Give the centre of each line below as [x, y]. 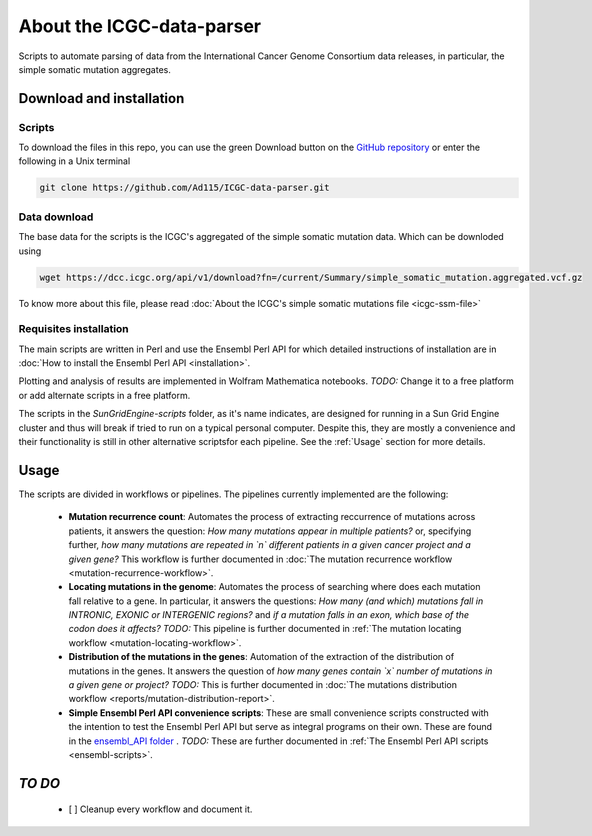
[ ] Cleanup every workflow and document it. [160, 809]
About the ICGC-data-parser [140, 26]
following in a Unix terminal [74, 161]
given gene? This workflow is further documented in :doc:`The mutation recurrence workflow [260, 559]
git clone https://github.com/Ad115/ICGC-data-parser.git [184, 188]
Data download [56, 217]
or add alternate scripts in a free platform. [104, 395]
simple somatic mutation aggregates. [95, 69]
